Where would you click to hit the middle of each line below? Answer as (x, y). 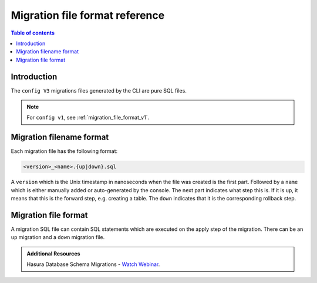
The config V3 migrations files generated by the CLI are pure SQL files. (99, 90)
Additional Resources (53, 253)
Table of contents (33, 33)
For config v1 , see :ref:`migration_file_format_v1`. (88, 118)
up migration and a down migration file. (58, 237)
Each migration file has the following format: (64, 151)
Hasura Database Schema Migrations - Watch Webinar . (93, 264)
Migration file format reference (88, 15)
